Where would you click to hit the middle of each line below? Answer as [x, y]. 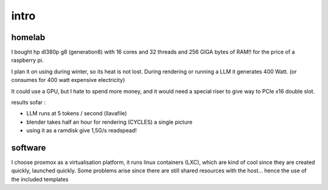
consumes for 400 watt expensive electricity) [68, 80]
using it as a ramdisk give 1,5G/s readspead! [81, 131]
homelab [28, 37]
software [29, 148]
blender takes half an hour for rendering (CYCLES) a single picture [109, 122]
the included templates [40, 179]
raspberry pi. [27, 60]
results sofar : [29, 103]
